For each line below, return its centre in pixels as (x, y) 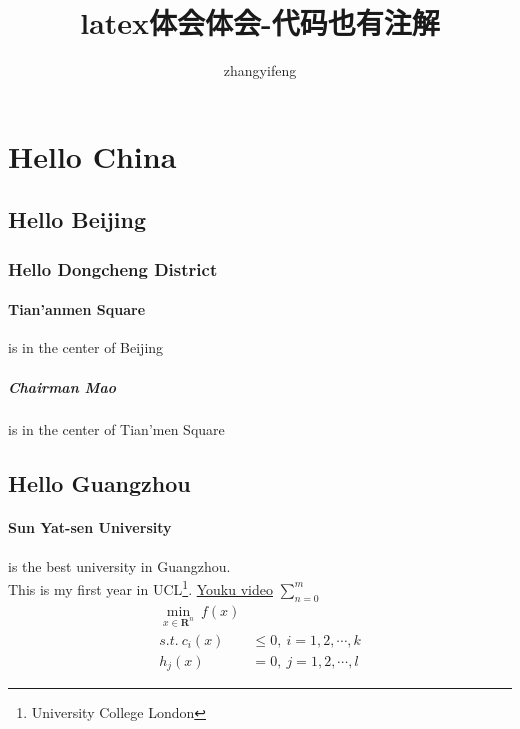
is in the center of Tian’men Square (116, 429)
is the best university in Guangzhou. (119, 565)
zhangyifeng (260, 70)
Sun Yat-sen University (90, 527)
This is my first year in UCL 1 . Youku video (140, 587)
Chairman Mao (62, 386)
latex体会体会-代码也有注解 (260, 22)
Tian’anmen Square (77, 309)
